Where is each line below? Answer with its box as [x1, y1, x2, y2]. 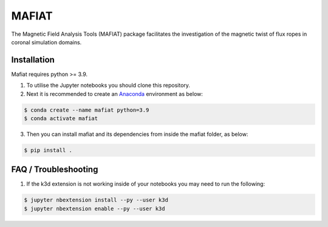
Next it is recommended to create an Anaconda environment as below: [26, 90, 203, 97]
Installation [11, 55, 55, 65]
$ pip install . [24, 146, 73, 154]
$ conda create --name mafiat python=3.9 [24, 106, 149, 113]
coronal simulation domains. [11, 38, 82, 46]
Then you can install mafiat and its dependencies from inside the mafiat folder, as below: [26, 130, 248, 138]
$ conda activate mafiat [24, 115, 98, 121]
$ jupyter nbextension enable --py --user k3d [24, 205, 165, 212]
